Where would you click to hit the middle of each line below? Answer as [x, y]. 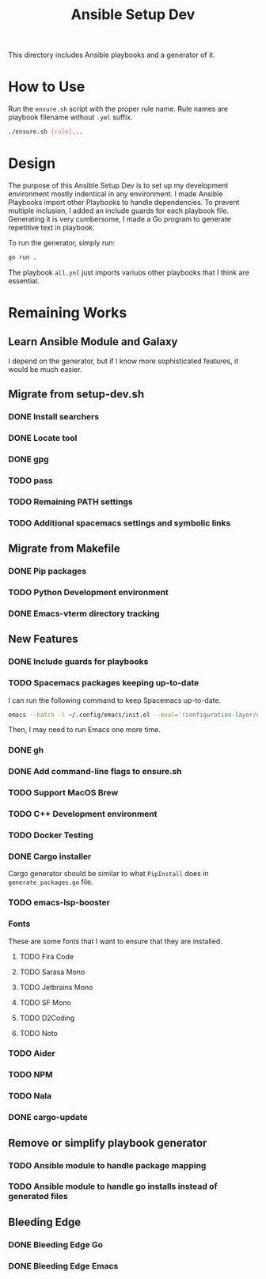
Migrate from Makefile [64, 549]
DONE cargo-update [48, 1118]
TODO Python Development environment [88, 592]
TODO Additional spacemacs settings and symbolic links [120, 522]
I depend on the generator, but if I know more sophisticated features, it [123, 361]
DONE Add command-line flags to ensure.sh [95, 772]
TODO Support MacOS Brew [63, 793]
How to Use [47, 87]
